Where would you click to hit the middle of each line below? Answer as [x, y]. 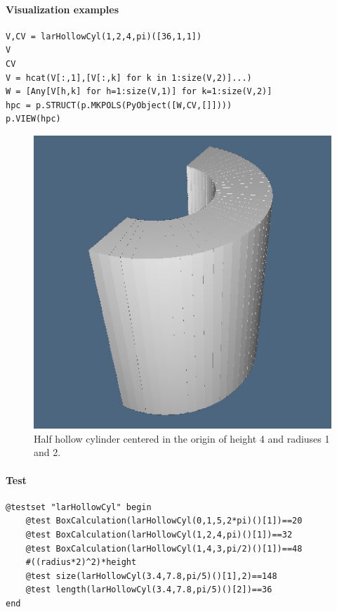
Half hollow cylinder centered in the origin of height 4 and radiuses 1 [182, 438]
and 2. [47, 452]
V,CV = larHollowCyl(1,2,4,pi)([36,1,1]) [104, 36]
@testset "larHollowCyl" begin [79, 507]
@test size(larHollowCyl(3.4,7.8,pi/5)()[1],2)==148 [151, 576]
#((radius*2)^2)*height [81, 562]
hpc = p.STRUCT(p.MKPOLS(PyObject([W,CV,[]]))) [119, 105]
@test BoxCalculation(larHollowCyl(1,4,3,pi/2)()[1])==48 [164, 548]
